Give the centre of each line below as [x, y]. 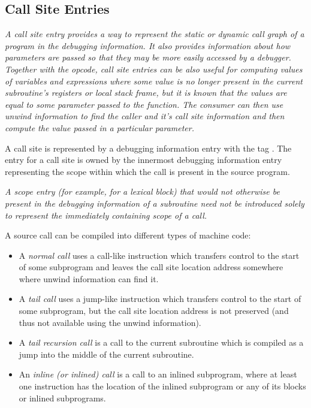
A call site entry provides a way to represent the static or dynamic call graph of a [155, 34]
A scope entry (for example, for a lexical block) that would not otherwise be [142, 191]
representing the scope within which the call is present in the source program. [147, 171]
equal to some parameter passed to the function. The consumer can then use [144, 104]
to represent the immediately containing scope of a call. [106, 215]
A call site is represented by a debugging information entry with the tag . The [148, 148]
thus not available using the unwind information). [110, 322]
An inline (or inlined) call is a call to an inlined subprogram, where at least [158, 374]
